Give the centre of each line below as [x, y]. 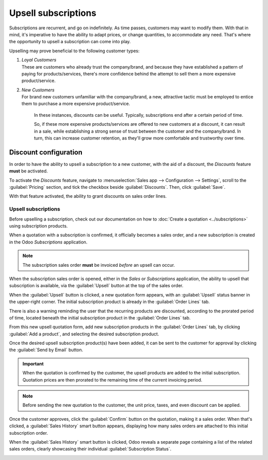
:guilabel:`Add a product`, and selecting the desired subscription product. [84, 334]
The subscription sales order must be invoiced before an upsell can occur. [99, 265]
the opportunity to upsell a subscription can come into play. [70, 42]
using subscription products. [38, 226]
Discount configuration [46, 152]
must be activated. [29, 171]
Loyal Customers [39, 60]
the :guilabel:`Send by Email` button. [46, 350]
